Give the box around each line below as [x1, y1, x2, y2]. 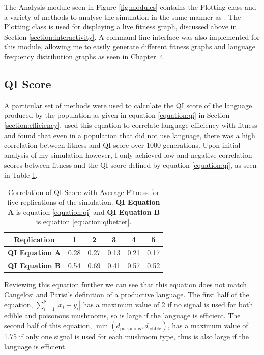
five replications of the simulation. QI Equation [7, 197, 160, 207]
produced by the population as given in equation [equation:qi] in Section [4, 110, 230, 120]
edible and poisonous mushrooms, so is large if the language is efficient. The [4, 310, 241, 320]
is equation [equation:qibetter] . [36, 216, 132, 227]
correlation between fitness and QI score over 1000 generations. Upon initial [4, 140, 241, 150]
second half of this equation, [4, 320, 92, 331]
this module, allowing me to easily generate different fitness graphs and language [4, 41, 255, 52]
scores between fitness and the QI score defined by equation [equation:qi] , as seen [4, 159, 257, 170]
